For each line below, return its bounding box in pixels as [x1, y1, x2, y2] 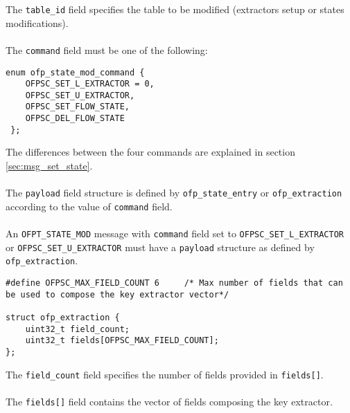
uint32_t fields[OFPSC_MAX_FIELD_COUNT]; [25, 336, 219, 346]
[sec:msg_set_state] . [6, 158, 93, 173]
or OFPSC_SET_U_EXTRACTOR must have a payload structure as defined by [6, 239, 315, 254]
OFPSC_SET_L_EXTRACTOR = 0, [25, 79, 155, 89]
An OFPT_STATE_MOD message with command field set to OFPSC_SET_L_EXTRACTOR [6, 226, 344, 241]
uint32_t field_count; [25, 324, 130, 334]
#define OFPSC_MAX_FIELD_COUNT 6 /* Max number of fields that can [6, 278, 343, 288]
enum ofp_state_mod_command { [6, 67, 145, 77]
